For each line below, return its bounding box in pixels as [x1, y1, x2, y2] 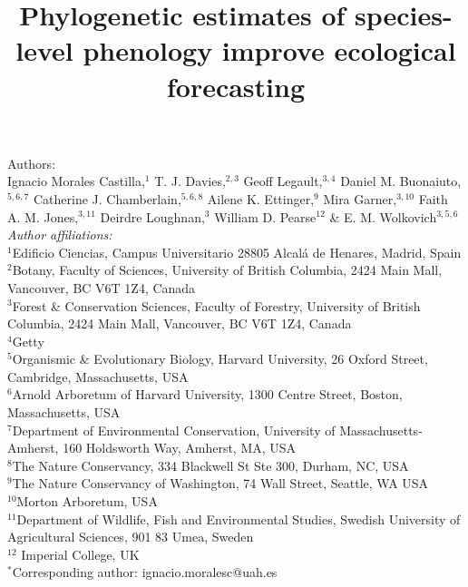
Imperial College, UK [21, 544, 140, 563]
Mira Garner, [323, 189, 397, 208]
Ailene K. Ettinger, [207, 189, 315, 208]
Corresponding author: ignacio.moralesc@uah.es [12, 563, 278, 582]
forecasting [166, 67, 306, 104]
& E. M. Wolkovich [329, 207, 437, 226]
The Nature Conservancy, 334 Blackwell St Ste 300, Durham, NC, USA [12, 455, 409, 474]
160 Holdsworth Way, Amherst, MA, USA [63, 438, 297, 457]
